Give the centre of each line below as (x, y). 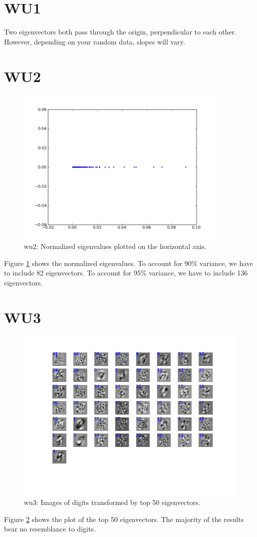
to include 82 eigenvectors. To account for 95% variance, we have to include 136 (126, 273)
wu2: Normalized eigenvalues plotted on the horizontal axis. (115, 246)
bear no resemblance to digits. (50, 529)
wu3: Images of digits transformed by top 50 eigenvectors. (112, 502)
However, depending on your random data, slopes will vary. (95, 41)
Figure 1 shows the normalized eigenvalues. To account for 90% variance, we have (129, 263)
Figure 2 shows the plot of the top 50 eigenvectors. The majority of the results (124, 519)
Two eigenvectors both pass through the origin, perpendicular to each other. (120, 32)
